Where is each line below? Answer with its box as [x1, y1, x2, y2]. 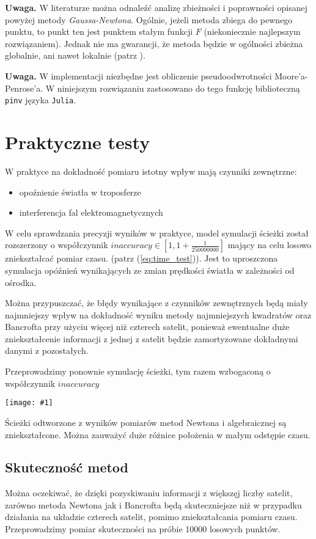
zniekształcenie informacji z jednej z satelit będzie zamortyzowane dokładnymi [5, 332, 298, 345]
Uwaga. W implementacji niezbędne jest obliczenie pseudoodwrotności [5, 69, 272, 82]
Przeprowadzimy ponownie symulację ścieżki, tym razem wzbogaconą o [5, 365, 271, 378]
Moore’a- [274, 69, 308, 82]
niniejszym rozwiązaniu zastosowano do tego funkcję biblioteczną [57, 81, 300, 94]
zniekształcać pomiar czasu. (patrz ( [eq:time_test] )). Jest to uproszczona [5, 252, 278, 265]
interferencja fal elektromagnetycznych [19, 206, 163, 219]
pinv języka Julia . [5, 94, 76, 106]
